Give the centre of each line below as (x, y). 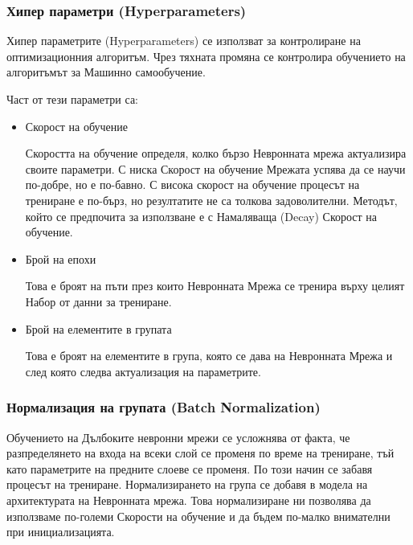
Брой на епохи (61, 258)
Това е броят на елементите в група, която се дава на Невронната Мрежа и (209, 356)
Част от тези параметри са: (73, 99)
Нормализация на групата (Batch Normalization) (164, 407)
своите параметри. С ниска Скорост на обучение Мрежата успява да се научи (215, 168)
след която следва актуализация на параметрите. (143, 371)
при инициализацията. (61, 532)
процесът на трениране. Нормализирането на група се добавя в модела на (187, 484)
